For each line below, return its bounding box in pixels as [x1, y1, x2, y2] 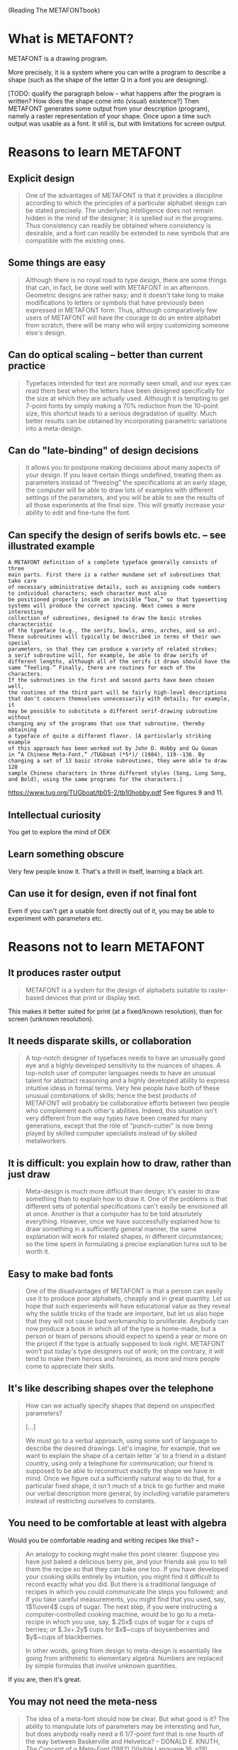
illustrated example [8, 540, 95, 552]
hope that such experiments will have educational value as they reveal [25, 1302, 231, 1311]
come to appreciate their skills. [25, 1362, 115, 1371]
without [8, 714, 31, 722]
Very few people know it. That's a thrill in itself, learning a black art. [8, 867, 204, 875]
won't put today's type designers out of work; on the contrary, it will [25, 1347, 224, 1356]
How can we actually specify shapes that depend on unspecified [25, 1401, 215, 1410]
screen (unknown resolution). [8, 1014, 94, 1023]
